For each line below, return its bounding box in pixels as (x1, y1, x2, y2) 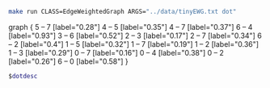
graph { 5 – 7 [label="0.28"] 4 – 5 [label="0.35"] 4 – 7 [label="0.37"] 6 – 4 (8, 22, 253, 31)
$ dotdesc (8, 72, 38, 80)
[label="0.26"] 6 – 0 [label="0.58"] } (8, 57, 129, 66)
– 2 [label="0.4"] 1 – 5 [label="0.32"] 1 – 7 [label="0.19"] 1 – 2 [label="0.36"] (8, 39, 259, 48)
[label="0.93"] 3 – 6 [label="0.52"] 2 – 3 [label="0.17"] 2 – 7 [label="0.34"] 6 (8, 31, 263, 40)
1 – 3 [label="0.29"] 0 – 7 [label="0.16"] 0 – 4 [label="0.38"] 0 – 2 (8, 48, 225, 57)
